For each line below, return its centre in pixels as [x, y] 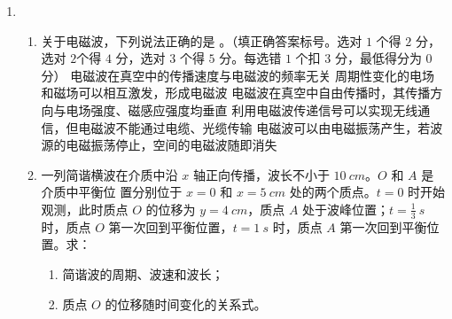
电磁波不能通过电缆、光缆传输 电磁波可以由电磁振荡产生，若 [254, 127]
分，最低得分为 [378, 58]
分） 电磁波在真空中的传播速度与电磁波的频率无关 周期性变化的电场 [238, 75]
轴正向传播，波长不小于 [261, 174]
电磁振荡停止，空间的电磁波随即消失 [171, 145]
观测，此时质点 [85, 209]
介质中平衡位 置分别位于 [112, 192]
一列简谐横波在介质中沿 [109, 174]
